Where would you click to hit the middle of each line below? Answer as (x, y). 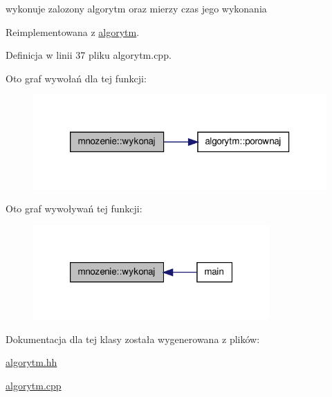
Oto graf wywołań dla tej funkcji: (76, 78)
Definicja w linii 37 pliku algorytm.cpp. (89, 55)
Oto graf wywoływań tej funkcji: (74, 209)
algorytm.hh (31, 362)
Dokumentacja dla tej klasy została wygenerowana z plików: (133, 339)
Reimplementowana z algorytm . (73, 31)
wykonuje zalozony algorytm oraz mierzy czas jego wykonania (136, 8)
